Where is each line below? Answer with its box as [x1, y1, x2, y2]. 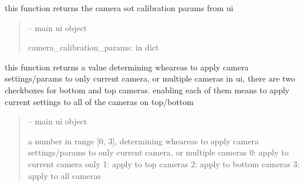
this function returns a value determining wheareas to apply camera [5, 60, 249, 73]
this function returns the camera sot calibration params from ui [5, 2, 234, 13]
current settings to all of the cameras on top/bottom [5, 95, 194, 107]
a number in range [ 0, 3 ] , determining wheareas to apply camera [28, 134, 259, 147]
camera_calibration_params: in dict [28, 41, 159, 53]
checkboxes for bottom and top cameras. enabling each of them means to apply [5, 83, 290, 96]
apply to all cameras [28, 169, 101, 181]
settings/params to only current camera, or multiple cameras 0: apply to [28, 146, 289, 158]
